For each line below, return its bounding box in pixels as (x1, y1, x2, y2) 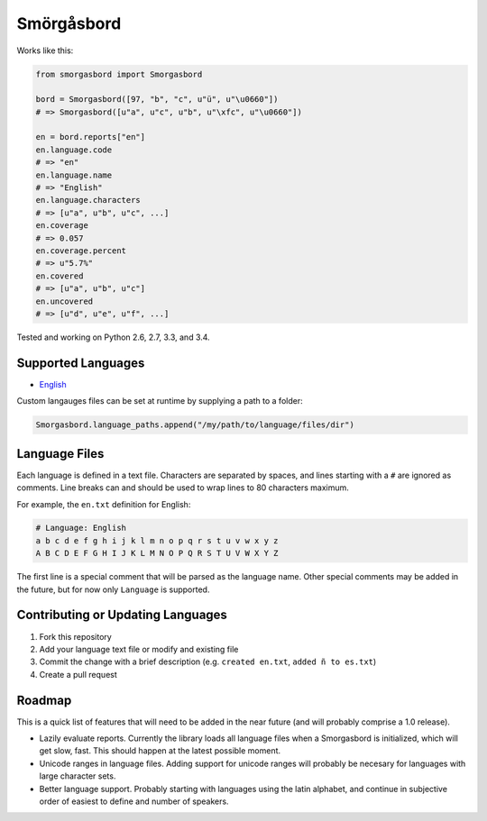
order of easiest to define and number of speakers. (39, 796, 229, 807)
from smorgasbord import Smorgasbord (35, 68, 203, 79)
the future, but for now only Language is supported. (16, 584, 210, 595)
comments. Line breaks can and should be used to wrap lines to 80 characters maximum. (16, 482, 349, 493)
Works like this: (16, 45, 74, 56)
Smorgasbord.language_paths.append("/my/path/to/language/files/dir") (35, 420, 355, 430)
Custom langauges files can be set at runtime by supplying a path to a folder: (16, 396, 303, 406)
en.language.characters (35, 195, 142, 205)
